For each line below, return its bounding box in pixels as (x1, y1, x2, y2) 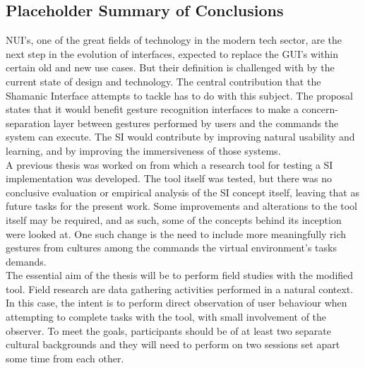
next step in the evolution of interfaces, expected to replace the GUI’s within (6, 46, 338, 61)
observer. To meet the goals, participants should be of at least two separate (6, 323, 332, 338)
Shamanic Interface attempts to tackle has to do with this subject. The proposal (6, 88, 354, 102)
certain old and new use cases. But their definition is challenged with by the (6, 60, 335, 75)
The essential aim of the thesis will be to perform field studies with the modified (6, 268, 354, 283)
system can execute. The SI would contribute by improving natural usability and (6, 129, 355, 144)
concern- (301, 102, 338, 117)
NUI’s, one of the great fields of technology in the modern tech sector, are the (6, 32, 342, 47)
